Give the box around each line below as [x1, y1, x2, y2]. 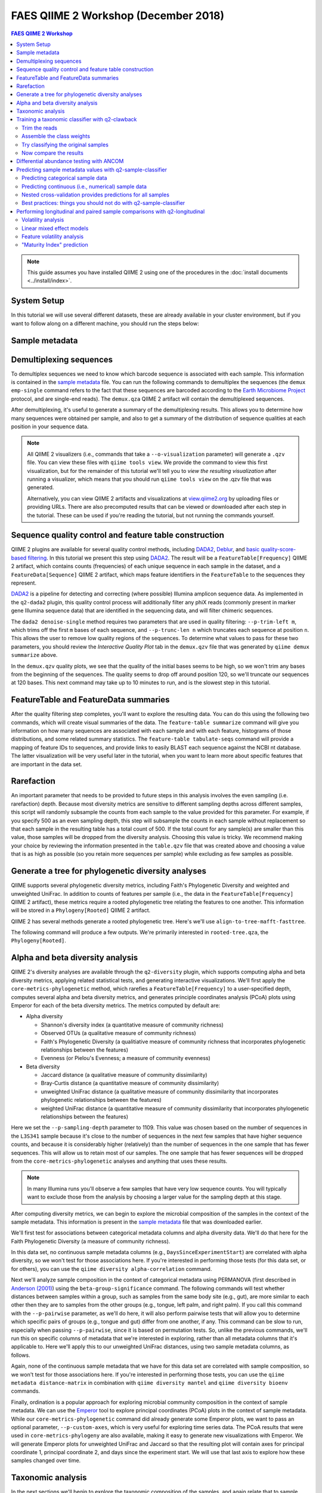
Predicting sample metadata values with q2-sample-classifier [16, 166, 167, 173]
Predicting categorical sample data [21, 174, 107, 182]
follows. [11, 1351, 30, 1359]
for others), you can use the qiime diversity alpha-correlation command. [11, 1265, 212, 1272]
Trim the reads [21, 124, 58, 131]
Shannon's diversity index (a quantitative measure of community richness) [41, 1021, 224, 1028]
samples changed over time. [11, 1457, 81, 1464]
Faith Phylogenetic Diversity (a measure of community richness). [11, 1237, 171, 1245]
